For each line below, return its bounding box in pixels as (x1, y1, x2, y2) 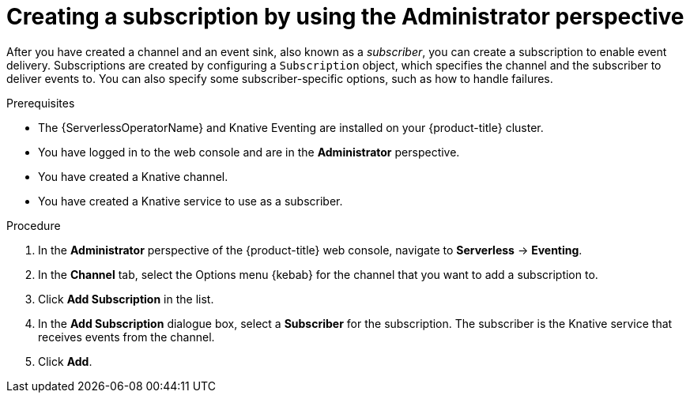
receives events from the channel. (38, 329, 215, 344)
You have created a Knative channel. (38, 169, 228, 183)
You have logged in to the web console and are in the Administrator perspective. (38, 145, 460, 159)
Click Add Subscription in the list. (38, 292, 214, 306)
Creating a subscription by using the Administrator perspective (6, 3, 684, 30)
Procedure (6, 218, 61, 232)
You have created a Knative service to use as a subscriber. (38, 194, 343, 208)
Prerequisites (6, 96, 75, 110)
